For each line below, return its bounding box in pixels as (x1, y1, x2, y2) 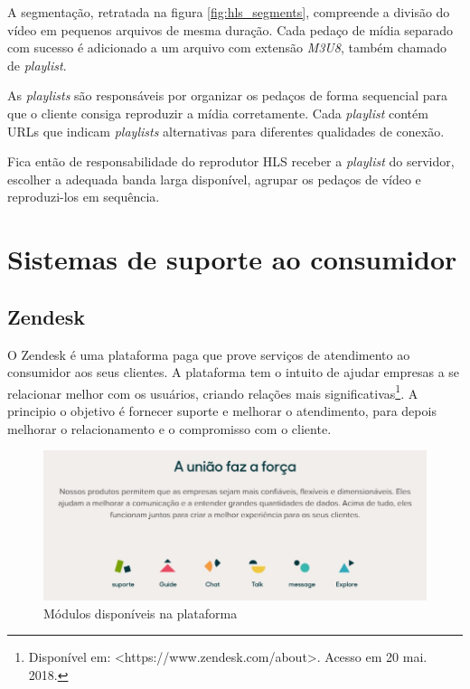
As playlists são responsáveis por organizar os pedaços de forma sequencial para (7, 86, 448, 105)
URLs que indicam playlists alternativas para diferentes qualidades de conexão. (7, 121, 445, 140)
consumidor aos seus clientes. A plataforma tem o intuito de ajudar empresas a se (7, 363, 460, 382)
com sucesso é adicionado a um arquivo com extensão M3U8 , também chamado (7, 38, 446, 57)
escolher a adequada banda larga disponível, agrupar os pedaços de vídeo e (7, 169, 421, 188)
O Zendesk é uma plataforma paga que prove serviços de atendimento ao (7, 344, 410, 363)
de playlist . (7, 55, 67, 74)
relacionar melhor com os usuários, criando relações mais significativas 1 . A (7, 381, 418, 402)
